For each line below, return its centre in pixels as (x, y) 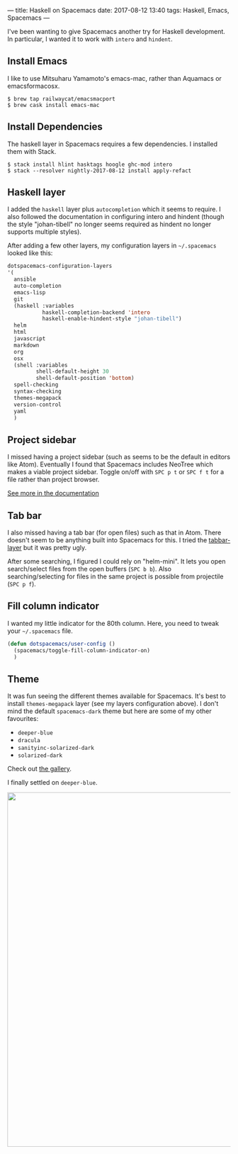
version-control (38, 404)
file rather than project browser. (53, 480)
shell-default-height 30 (73, 371)
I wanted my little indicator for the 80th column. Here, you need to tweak (113, 623)
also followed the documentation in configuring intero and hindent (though (116, 217)
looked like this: (30, 253)
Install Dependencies (55, 127)
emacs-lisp (30, 292)
